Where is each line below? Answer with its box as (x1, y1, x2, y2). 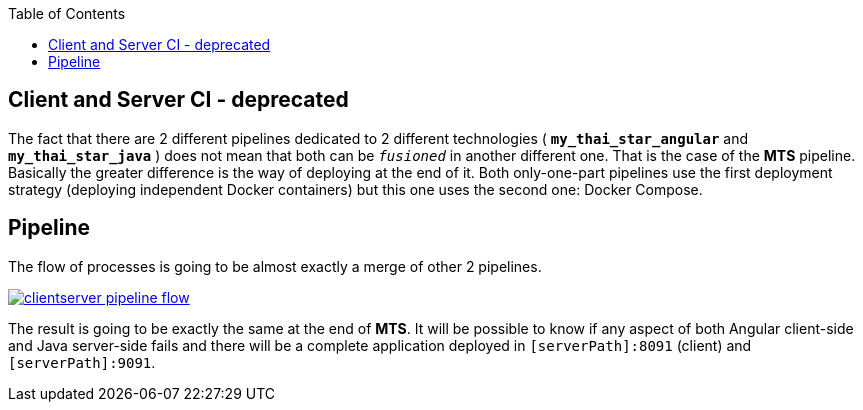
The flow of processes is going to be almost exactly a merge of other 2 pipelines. (8, 257, 542, 275)
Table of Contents (8, 5, 126, 22)
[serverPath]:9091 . (8, 353, 156, 371)
